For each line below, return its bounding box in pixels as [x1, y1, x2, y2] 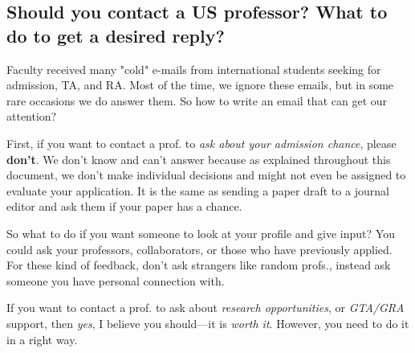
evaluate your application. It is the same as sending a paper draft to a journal [6, 182, 389, 199]
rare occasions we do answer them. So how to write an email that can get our [6, 92, 388, 109]
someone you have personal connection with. [6, 272, 225, 289]
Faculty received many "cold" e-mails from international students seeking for [6, 60, 381, 77]
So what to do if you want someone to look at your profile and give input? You [6, 224, 395, 241]
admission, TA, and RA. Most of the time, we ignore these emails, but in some [6, 76, 394, 93]
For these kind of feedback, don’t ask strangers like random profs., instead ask [6, 257, 391, 273]
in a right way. [6, 330, 78, 347]
